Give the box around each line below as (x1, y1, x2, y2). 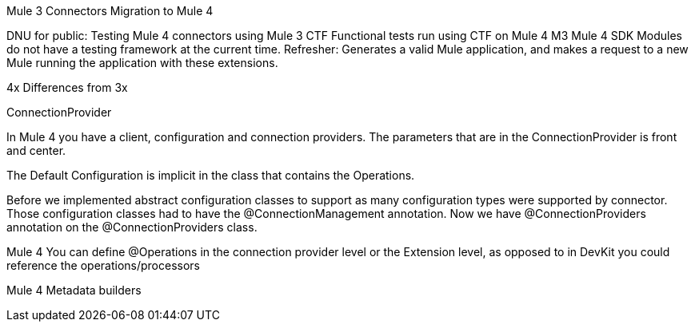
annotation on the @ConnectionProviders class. (6, 220, 258, 234)
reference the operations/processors (6, 259, 200, 272)
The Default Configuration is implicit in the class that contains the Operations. (6, 168, 415, 182)
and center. (6, 144, 66, 157)
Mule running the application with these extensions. (6, 56, 278, 69)
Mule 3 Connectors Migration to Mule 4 (6, 4, 214, 18)
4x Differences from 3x (6, 81, 128, 94)
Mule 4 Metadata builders (6, 283, 142, 297)
